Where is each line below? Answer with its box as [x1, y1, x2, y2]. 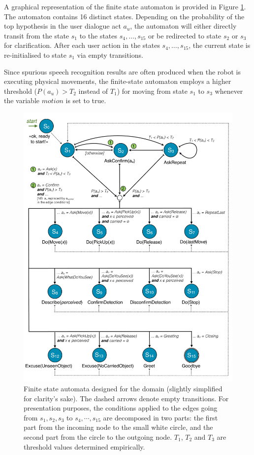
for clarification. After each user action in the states [4, 40, 160, 50]
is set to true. [65, 95, 106, 106]
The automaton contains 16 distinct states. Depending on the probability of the [4, 11, 245, 21]
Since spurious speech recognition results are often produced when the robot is [4, 66, 241, 76]
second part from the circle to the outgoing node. [24, 431, 172, 442]
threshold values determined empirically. [24, 441, 145, 452]
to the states [79, 30, 118, 40]
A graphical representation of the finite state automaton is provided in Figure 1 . [4, 1, 246, 11]
